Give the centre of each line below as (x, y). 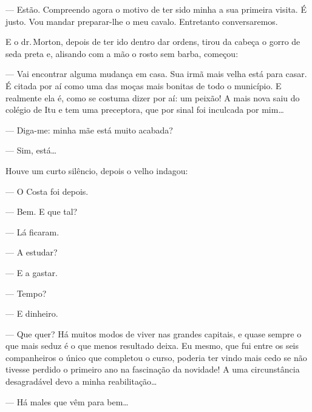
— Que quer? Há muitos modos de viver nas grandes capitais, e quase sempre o (154, 333)
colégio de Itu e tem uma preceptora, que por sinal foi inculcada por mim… (145, 110)
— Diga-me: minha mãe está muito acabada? (89, 130)
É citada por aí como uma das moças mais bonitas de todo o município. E (144, 85)
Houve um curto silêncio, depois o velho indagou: (97, 170)
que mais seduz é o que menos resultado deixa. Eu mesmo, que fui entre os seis (152, 346)
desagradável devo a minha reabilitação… (81, 381)
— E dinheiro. (32, 313)
